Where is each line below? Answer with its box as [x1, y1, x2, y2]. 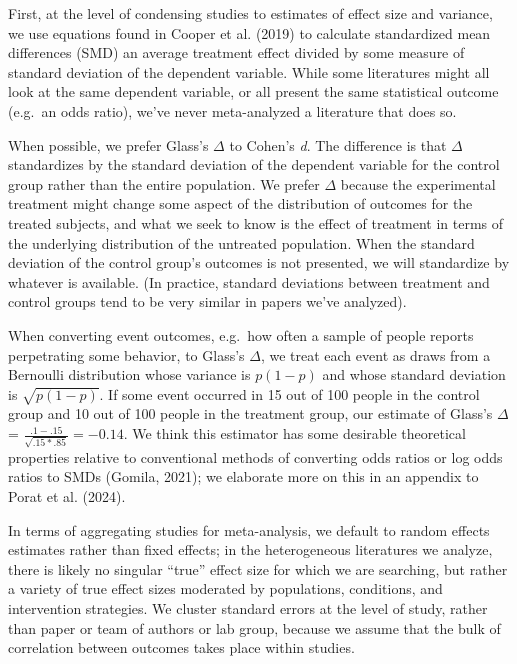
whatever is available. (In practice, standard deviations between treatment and [8, 271, 490, 292]
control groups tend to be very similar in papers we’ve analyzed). [8, 291, 407, 312]
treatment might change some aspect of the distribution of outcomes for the [8, 193, 473, 214]
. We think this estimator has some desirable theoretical [123, 423, 466, 444]
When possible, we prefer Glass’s [8, 134, 209, 155]
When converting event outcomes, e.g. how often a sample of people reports [8, 324, 474, 345]
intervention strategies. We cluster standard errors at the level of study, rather [8, 597, 488, 618]
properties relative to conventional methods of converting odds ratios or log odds [8, 446, 503, 467]
